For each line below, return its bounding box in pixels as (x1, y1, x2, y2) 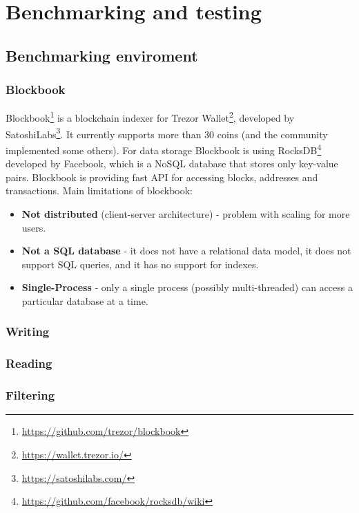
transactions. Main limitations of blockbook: (6, 183, 193, 198)
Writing (6, 323, 50, 340)
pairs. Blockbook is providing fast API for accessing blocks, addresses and (6, 169, 318, 184)
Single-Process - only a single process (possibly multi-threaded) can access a (21, 280, 353, 295)
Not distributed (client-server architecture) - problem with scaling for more (21, 206, 350, 221)
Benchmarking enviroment (6, 44, 198, 66)
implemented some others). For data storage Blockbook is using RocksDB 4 (6, 140, 322, 157)
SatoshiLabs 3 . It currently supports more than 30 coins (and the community (6, 124, 328, 141)
